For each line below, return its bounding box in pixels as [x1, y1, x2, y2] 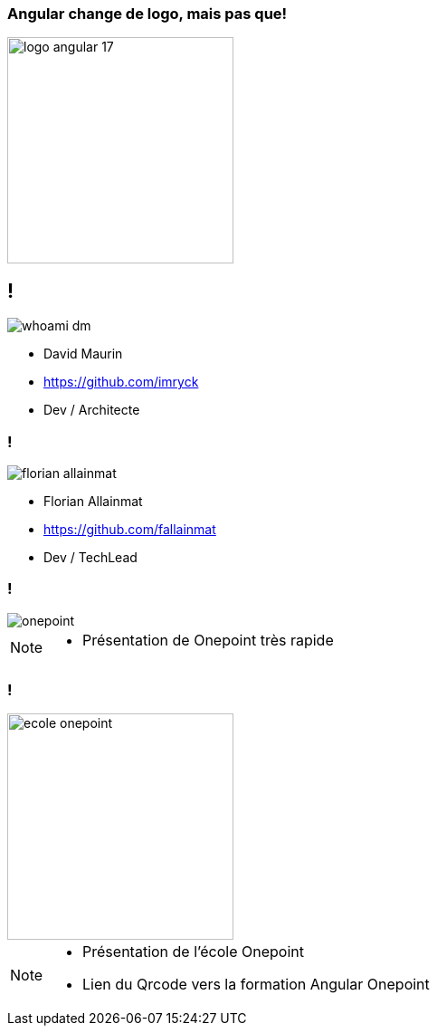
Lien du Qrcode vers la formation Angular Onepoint [82, 975, 430, 994]
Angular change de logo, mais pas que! [7, 5, 288, 23]
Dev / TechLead [43, 549, 138, 565]
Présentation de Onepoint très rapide [82, 630, 334, 649]
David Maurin [43, 346, 123, 362]
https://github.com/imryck [43, 374, 199, 390]
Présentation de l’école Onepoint [82, 942, 304, 961]
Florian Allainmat [43, 493, 143, 509]
